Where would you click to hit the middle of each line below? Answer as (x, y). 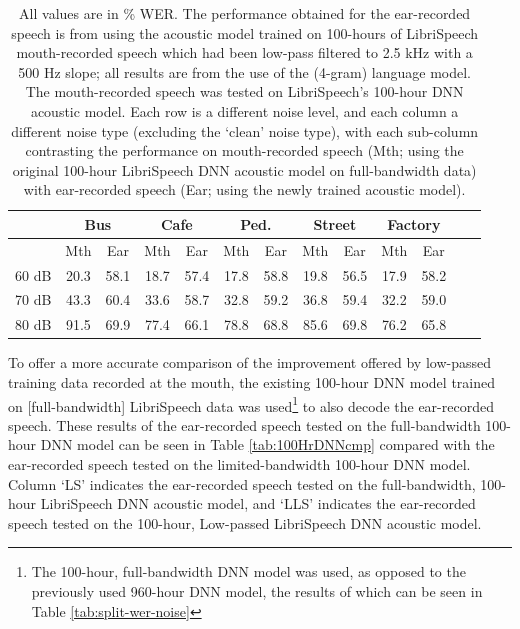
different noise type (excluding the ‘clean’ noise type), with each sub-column (245, 130)
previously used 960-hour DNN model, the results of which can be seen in (257, 591)
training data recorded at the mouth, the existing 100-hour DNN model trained (252, 382)
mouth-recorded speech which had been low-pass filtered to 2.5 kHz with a (244, 52)
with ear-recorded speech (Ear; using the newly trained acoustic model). (244, 189)
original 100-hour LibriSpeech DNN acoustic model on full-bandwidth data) (244, 169)
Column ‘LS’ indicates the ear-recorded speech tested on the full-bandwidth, (242, 483)
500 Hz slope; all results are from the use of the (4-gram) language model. (244, 71)
